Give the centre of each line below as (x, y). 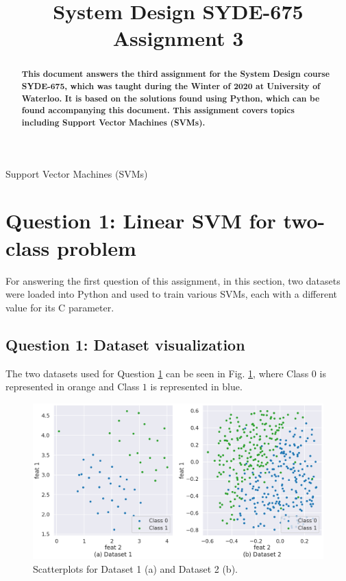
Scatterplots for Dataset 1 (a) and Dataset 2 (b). (135, 568)
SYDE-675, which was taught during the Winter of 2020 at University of (171, 86)
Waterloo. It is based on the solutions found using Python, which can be (171, 98)
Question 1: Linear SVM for (141, 221)
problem (97, 247)
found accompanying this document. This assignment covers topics (158, 110)
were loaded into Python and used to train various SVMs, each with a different (171, 294)
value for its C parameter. (60, 307)
